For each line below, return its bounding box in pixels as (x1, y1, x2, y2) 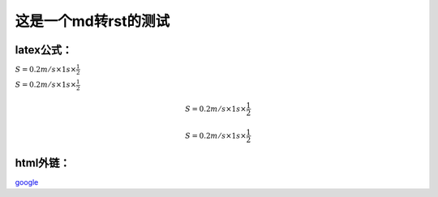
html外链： (15, 156, 71, 169)
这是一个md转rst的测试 (15, 12, 170, 30)
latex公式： (15, 43, 73, 57)
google (15, 177, 39, 186)
